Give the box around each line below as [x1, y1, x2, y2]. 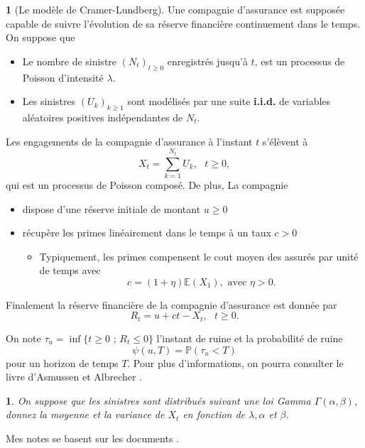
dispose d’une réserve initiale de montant [22, 201, 201, 216]
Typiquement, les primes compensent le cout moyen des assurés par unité [39, 248, 359, 263]
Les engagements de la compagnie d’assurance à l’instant [6, 133, 253, 148]
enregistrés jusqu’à [167, 53, 248, 68]
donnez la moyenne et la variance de [6, 407, 165, 422]
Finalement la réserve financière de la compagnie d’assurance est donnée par [6, 297, 337, 312]
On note [6, 330, 41, 345]
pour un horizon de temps [6, 355, 119, 370]
